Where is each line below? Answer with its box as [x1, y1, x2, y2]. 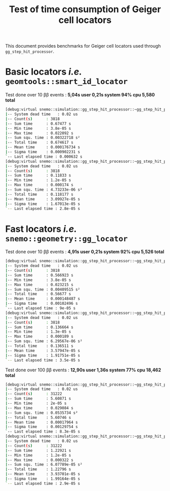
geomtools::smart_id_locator [5, 77, 128, 87]
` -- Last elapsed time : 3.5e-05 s [5, 358, 80, 363]
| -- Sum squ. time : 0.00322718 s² [5, 135, 80, 141]
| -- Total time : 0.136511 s [5, 343, 73, 348]
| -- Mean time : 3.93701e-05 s [5, 472, 80, 477]
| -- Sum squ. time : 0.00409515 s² [5, 287, 80, 292]
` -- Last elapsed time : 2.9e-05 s [5, 481, 80, 486]
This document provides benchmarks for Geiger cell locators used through [5, 43, 161, 49]
